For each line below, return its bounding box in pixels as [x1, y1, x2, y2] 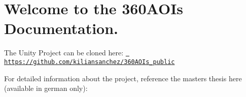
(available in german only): [4, 83, 88, 93]
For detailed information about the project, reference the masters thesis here [4, 73, 242, 83]
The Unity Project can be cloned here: [4, 47, 124, 58]
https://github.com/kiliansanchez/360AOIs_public [4, 58, 175, 66]
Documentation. [4, 18, 119, 39]
